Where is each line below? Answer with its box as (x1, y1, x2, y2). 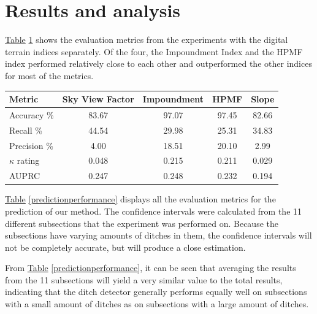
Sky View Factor (62, 93, 134, 105)
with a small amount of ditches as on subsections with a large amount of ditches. (5, 297, 309, 310)
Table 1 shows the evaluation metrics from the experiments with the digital (5, 33, 288, 46)
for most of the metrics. (5, 69, 94, 82)
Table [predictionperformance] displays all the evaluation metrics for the (5, 193, 276, 205)
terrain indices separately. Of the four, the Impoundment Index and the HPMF (5, 45, 303, 58)
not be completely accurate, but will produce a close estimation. (5, 240, 246, 253)
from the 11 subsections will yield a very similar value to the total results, (5, 273, 283, 286)
